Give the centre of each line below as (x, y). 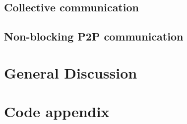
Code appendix (57, 111)
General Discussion (71, 72)
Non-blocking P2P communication (94, 36)
